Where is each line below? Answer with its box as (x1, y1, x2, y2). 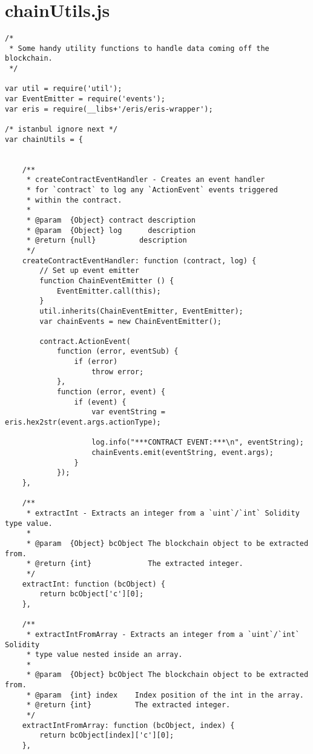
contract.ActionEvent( (39, 337, 131, 346)
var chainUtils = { (5, 135, 83, 144)
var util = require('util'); (5, 84, 122, 93)
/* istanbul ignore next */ (5, 125, 118, 134)
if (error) (74, 357, 118, 366)
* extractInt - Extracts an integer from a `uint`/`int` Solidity (26, 508, 300, 517)
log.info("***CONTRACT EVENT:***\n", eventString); (91, 438, 304, 447)
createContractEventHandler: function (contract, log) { (22, 256, 257, 265)
